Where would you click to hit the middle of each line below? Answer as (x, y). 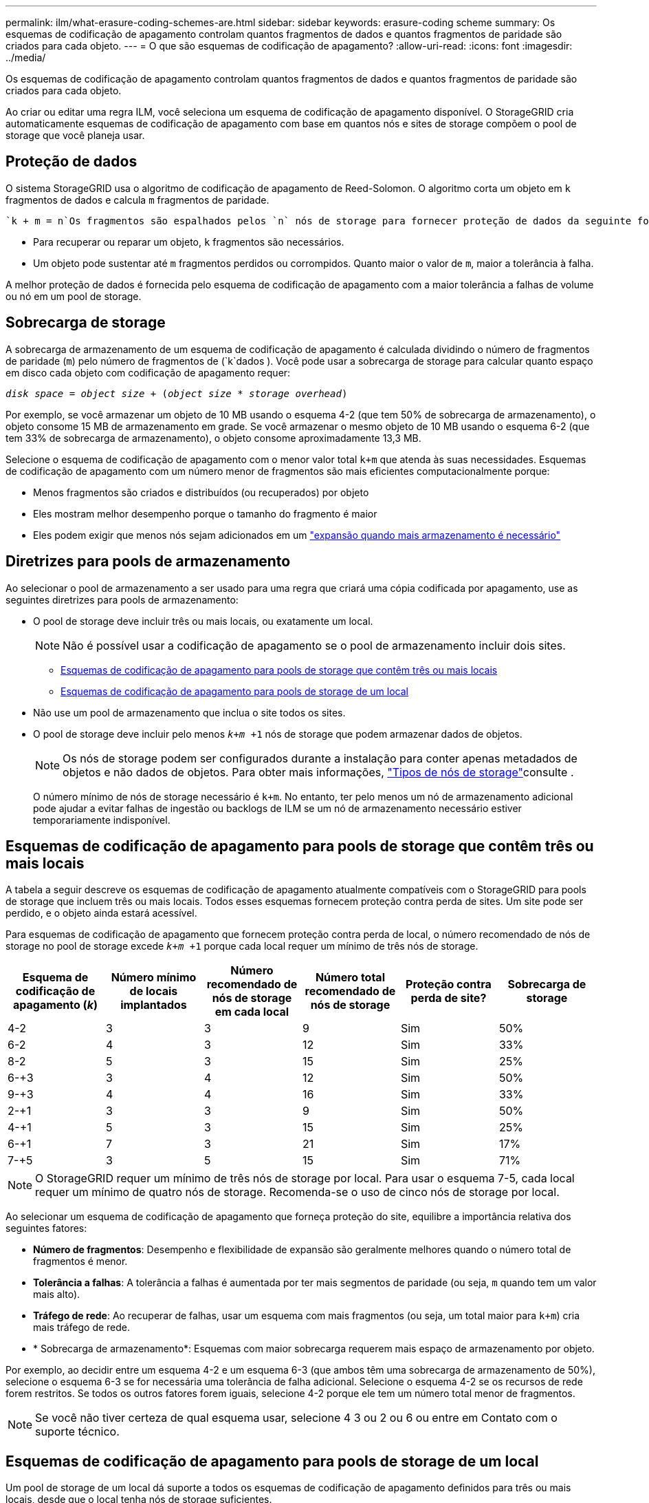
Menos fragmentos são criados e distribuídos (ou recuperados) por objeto (201, 492)
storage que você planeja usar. (75, 135)
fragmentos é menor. (80, 1261)
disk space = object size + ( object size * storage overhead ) (177, 393)
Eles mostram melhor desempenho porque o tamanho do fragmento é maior (205, 513)
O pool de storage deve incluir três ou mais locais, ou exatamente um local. (203, 621)
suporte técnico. (77, 1432)
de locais (154, 991)
